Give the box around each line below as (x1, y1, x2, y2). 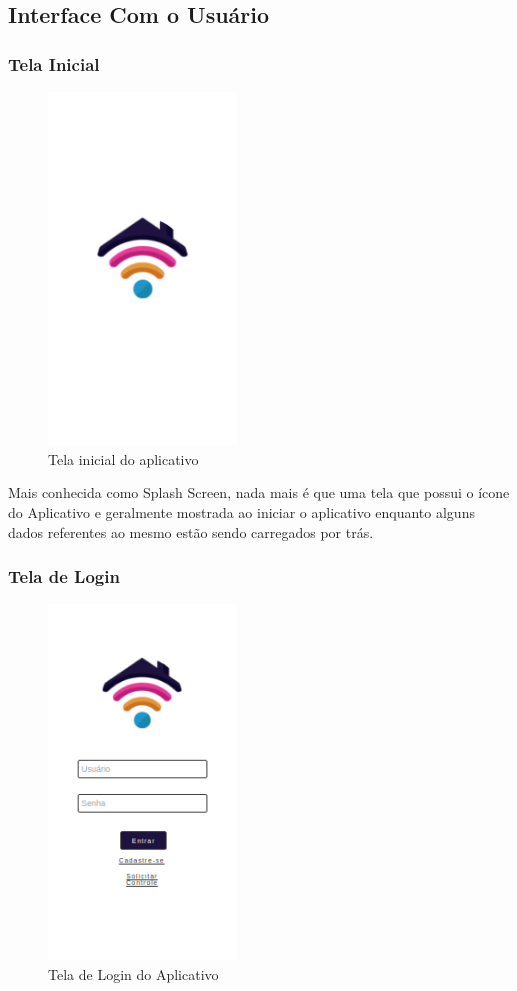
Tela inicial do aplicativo (48, 448, 199, 469)
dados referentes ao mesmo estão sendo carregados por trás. (8, 521, 374, 542)
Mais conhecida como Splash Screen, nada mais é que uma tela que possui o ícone (8, 482, 510, 503)
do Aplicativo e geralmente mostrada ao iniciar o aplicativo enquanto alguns (8, 501, 475, 522)
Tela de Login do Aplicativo (48, 963, 219, 984)
